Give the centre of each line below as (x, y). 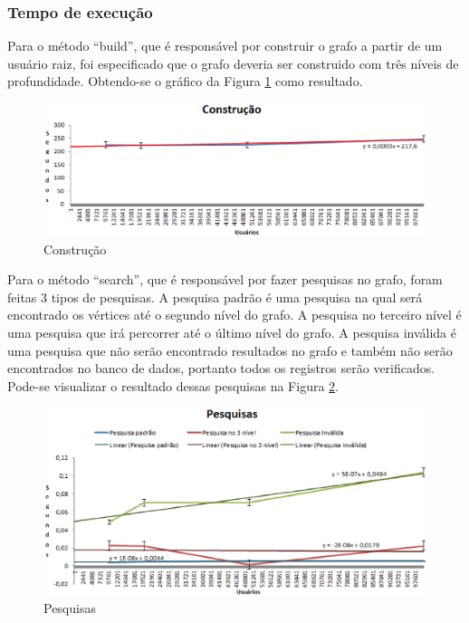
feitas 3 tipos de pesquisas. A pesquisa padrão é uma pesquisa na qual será (215, 297)
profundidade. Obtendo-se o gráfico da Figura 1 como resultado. (185, 81)
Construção (75, 249)
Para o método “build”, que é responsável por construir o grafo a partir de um (225, 46)
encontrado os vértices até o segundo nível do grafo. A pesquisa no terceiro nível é (234, 315)
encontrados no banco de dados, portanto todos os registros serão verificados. (221, 368)
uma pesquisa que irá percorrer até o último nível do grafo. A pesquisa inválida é (232, 332)
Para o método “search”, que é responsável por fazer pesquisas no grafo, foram (225, 279)
